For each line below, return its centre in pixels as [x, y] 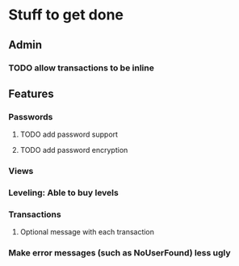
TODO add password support [69, 134]
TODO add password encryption [74, 150]
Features [31, 93]
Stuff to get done [66, 15]
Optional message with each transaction [87, 232]
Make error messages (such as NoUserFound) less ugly [120, 253]
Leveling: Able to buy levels [63, 193]
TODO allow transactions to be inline [82, 68]
